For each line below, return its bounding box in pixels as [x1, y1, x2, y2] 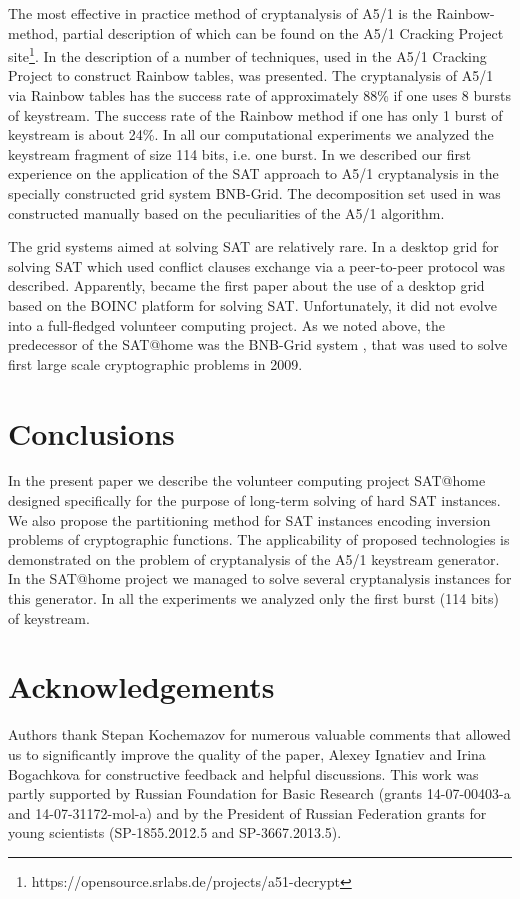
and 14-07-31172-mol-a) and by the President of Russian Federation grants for [8, 802, 487, 823]
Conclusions [8, 412, 175, 453]
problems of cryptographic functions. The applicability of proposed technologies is [8, 529, 510, 550]
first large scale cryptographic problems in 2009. [8, 353, 303, 374]
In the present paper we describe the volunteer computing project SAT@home [8, 470, 486, 491]
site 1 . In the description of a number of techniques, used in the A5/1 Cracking [8, 43, 487, 66]
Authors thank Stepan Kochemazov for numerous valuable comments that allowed [8, 724, 511, 745]
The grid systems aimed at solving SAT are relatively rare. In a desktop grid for [8, 236, 499, 257]
